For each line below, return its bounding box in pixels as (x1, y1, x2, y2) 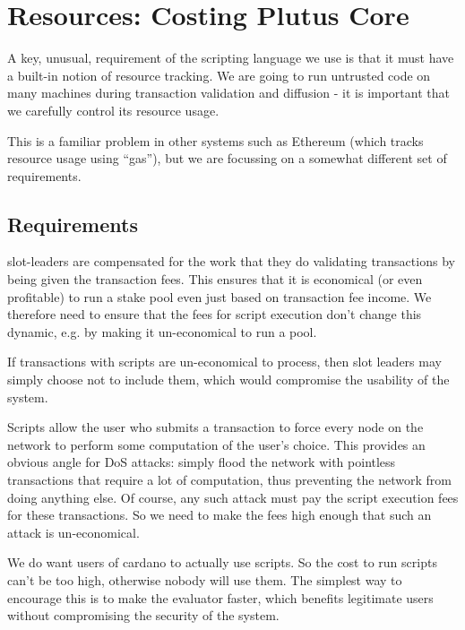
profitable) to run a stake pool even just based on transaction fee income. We (7, 287, 432, 306)
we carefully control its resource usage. (7, 100, 220, 119)
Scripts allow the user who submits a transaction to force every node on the (7, 418, 424, 436)
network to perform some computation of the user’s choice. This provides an (7, 435, 426, 453)
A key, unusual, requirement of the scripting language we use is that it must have (7, 48, 454, 67)
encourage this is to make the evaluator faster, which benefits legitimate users (7, 588, 434, 607)
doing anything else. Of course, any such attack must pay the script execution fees (7, 488, 459, 506)
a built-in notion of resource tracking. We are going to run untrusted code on (7, 65, 431, 84)
